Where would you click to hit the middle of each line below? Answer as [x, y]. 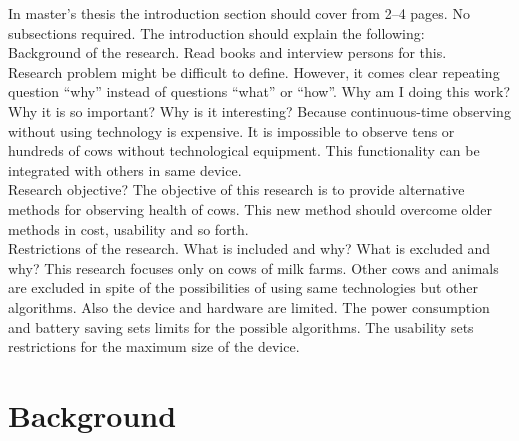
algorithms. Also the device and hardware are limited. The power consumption [249, 306]
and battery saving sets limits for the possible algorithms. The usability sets [241, 326]
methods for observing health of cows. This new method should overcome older [250, 208]
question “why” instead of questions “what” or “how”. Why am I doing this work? [259, 91]
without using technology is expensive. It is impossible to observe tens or [231, 130]
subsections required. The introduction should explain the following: [216, 32]
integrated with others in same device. [125, 169]
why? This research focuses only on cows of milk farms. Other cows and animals [253, 267]
